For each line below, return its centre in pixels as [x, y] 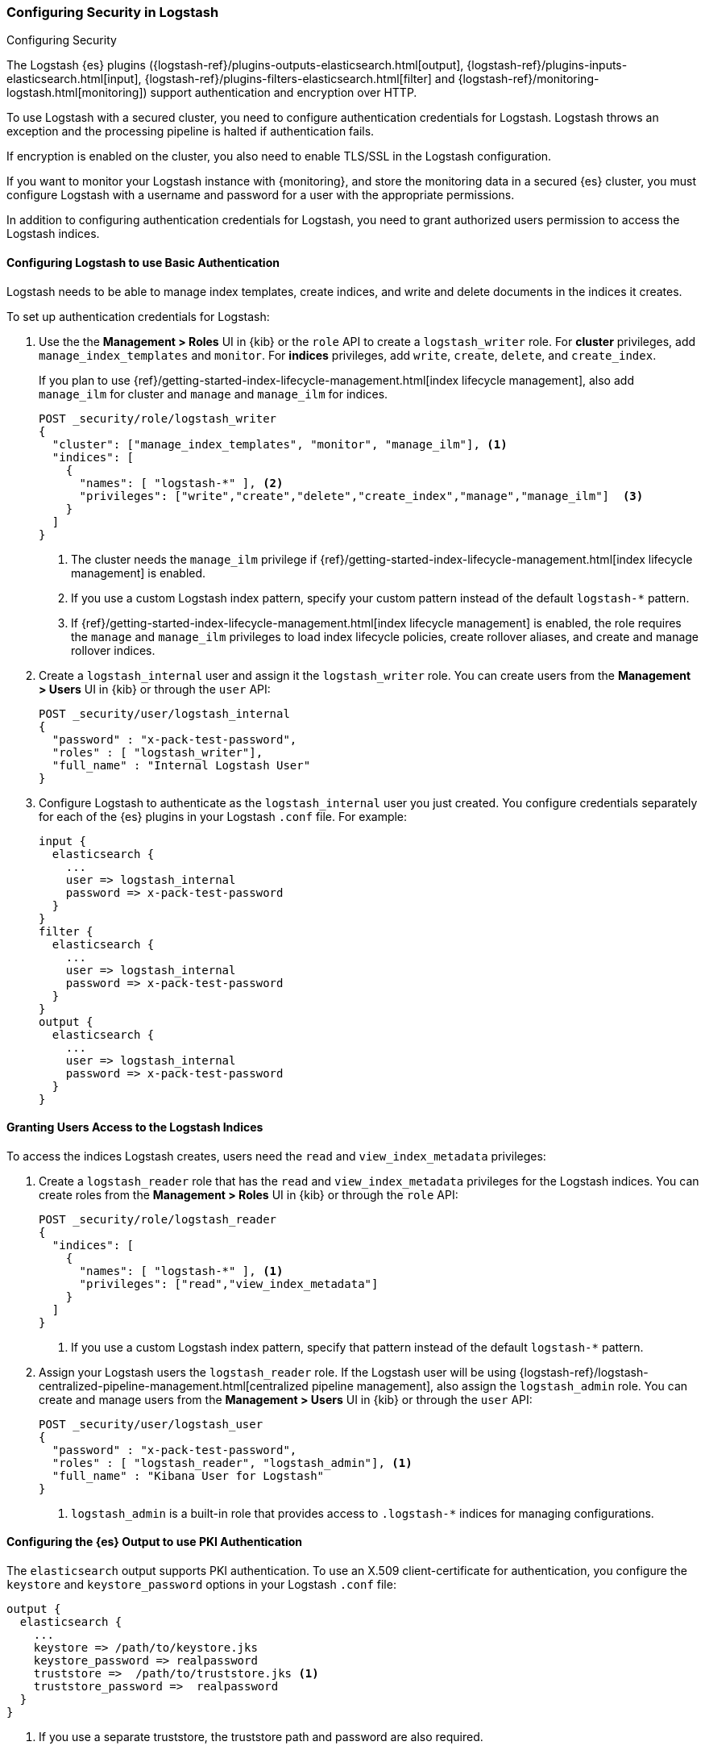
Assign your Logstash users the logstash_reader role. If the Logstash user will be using [278, 1372]
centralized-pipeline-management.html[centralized [174, 1385]
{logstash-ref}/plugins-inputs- [547, 65]
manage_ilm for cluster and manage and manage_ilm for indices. [214, 394]
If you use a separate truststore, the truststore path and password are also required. [261, 1737]
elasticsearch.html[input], [74, 79]
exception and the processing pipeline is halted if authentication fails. [191, 131]
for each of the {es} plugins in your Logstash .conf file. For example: [223, 816]
